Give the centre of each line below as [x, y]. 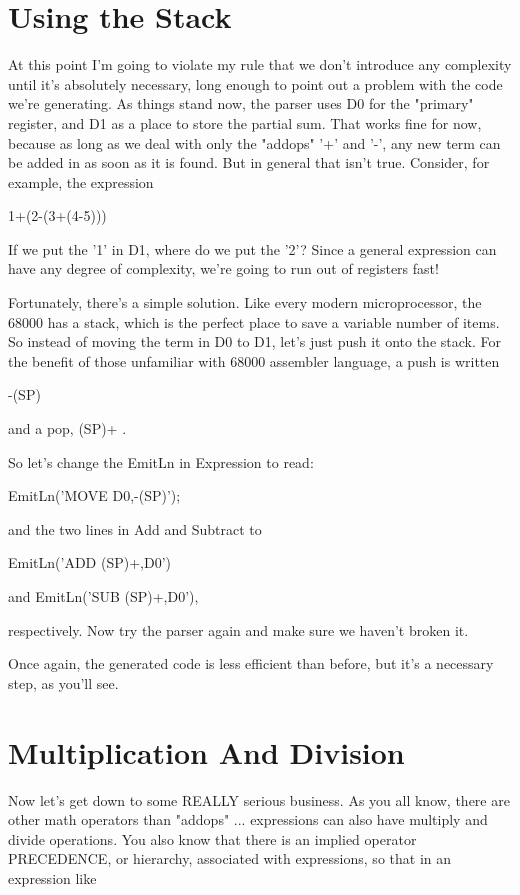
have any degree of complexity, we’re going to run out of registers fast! [223, 268]
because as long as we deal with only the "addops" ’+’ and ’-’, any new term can [254, 142]
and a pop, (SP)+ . [67, 428]
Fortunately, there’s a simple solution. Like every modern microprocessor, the [245, 302]
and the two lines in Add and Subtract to [135, 528]
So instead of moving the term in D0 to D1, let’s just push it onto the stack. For [254, 341]
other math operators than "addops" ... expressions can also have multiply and [248, 819]
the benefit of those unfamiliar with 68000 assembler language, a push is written [254, 360]
